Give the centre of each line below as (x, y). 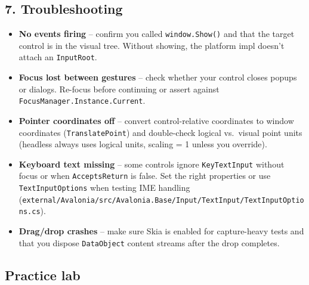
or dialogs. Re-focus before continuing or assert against (119, 89)
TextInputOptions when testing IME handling (104, 188)
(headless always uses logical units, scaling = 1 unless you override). (143, 144)
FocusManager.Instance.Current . (82, 100)
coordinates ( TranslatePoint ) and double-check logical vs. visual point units (160, 132)
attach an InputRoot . (58, 57)
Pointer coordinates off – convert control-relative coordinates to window (156, 120)
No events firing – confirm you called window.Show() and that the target (157, 34)
